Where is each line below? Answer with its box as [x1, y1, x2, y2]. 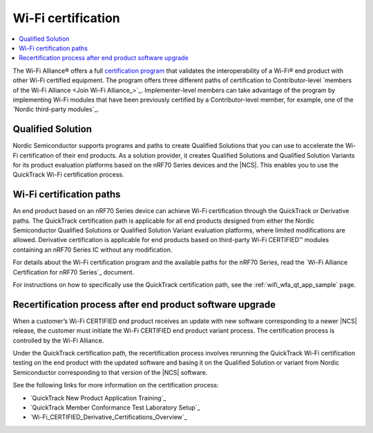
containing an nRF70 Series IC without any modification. [12, 246, 173, 254]
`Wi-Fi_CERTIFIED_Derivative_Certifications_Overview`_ [30, 413, 187, 421]
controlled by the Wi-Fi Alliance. [12, 336, 104, 344]
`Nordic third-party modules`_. [12, 105, 99, 113]
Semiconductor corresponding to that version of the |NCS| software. [12, 368, 208, 376]
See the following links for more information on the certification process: [12, 381, 219, 389]
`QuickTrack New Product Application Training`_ [30, 394, 166, 402]
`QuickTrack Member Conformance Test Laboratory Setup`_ [30, 403, 200, 412]
